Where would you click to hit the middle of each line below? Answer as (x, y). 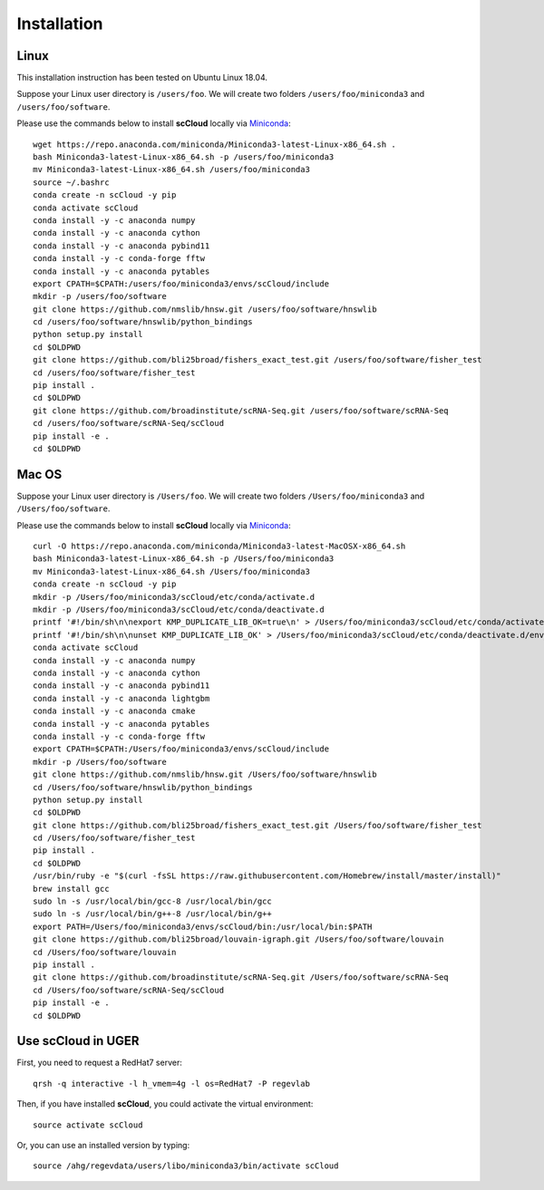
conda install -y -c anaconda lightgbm (121, 698)
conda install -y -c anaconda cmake (114, 711)
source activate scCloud (88, 1125)
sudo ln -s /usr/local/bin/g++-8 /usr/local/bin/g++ (152, 914)
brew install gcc (71, 889)
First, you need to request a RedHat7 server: (100, 1063)
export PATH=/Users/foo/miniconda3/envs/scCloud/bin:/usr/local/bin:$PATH (203, 926)
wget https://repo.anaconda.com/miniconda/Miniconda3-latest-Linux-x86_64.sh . (214, 144)
